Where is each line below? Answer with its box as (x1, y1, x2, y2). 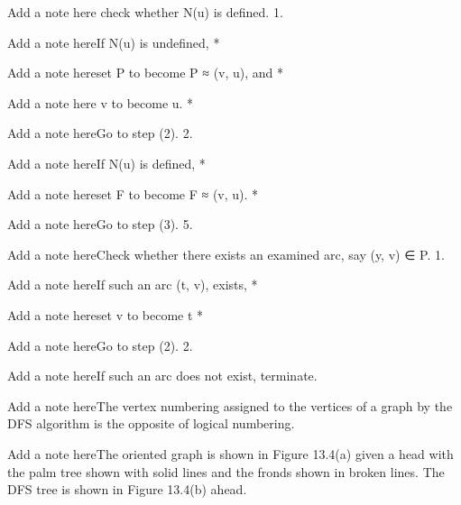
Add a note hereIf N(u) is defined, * (7, 153, 206, 172)
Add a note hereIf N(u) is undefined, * (7, 32, 220, 51)
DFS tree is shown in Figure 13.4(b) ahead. (7, 480, 247, 499)
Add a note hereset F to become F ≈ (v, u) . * (7, 184, 259, 203)
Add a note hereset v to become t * (7, 305, 204, 324)
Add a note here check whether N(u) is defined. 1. (7, 3, 283, 21)
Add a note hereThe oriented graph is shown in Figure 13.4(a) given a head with (7, 444, 454, 463)
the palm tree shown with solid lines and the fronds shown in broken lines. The (7, 462, 445, 481)
